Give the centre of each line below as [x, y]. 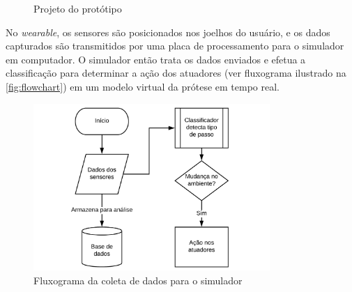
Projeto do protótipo [78, 8]
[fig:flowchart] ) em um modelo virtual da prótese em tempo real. [143, 86]
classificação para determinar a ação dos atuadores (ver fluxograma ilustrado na [176, 73]
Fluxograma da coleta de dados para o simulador [138, 280]
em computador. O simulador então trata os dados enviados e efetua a [156, 59]
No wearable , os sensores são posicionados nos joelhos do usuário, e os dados [168, 32]
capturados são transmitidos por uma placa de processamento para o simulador [175, 46]
